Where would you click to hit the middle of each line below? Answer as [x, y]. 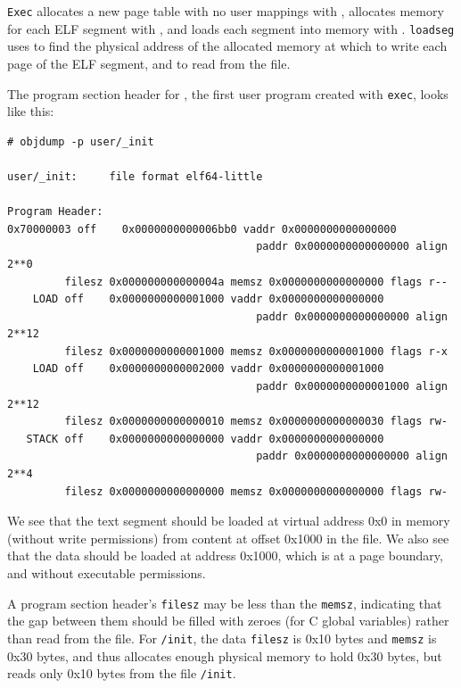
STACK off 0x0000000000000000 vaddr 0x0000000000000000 [205, 439]
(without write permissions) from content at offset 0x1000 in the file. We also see [228, 538]
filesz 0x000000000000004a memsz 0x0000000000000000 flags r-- [256, 282]
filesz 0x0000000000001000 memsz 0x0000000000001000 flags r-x [256, 351]
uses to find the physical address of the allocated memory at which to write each [227, 46]
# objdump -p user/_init [81, 141]
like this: [31, 111]
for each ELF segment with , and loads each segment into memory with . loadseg [231, 28]
